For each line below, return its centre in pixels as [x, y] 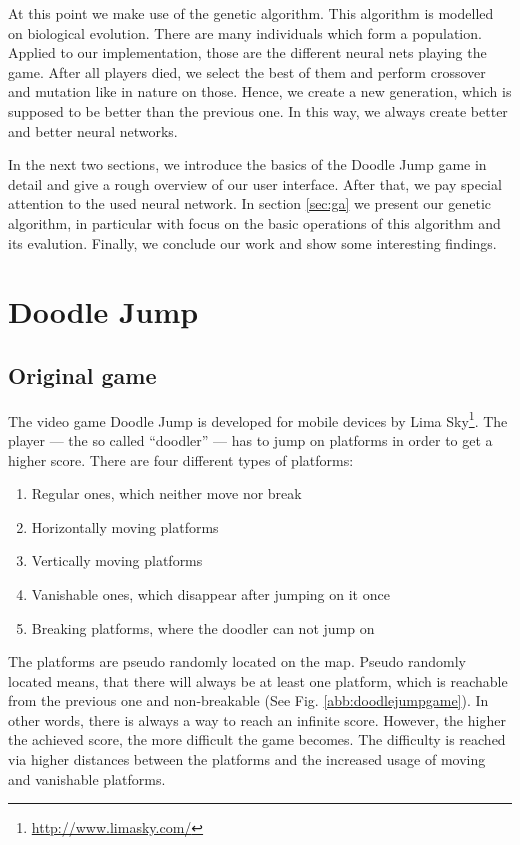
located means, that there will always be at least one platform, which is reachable [258, 680]
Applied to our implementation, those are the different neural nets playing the [247, 52]
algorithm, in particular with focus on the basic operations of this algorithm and [254, 222]
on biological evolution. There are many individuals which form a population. [245, 32]
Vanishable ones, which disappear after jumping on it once [210, 593]
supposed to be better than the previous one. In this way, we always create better [258, 110]
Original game [82, 374]
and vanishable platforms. [87, 778]
